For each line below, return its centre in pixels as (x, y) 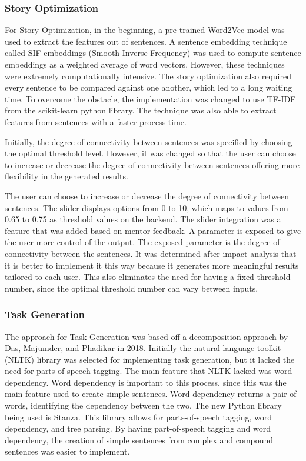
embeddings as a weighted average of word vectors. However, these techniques (145, 64)
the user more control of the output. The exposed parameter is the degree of (142, 242)
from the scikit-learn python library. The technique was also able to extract (141, 110)
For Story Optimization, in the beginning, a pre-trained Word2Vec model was (145, 30)
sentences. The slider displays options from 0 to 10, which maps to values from (147, 207)
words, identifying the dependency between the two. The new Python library (143, 405)
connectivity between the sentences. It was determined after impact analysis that (151, 253)
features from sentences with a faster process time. (96, 121)
